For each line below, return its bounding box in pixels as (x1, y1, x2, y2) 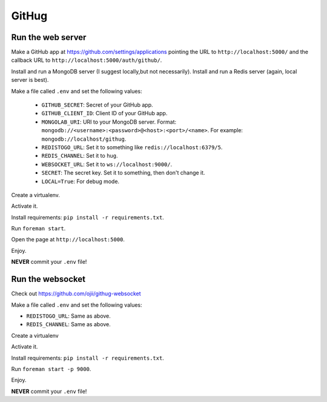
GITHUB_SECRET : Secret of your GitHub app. (41, 101, 154, 109)
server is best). (11, 76, 49, 84)
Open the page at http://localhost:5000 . (11, 236, 125, 243)
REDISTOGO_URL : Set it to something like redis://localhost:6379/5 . (41, 143, 223, 151)
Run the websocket (11, 274, 86, 284)
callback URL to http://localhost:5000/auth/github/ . (11, 56, 162, 64)
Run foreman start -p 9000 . (11, 365, 91, 372)
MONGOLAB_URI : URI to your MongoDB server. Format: (41, 118, 177, 126)
